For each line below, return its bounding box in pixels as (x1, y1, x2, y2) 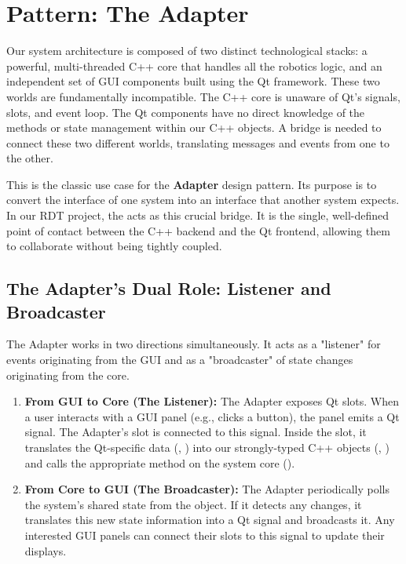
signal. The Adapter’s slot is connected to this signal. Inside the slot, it (24, 424, 367, 440)
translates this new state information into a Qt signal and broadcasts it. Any (24, 511, 395, 528)
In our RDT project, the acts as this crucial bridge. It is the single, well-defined (6, 207, 390, 224)
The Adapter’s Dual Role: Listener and (6, 276, 331, 300)
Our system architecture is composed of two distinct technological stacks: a (6, 42, 368, 59)
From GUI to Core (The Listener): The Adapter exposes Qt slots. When (24, 393, 399, 409)
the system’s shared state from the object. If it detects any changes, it (24, 496, 362, 512)
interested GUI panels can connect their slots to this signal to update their (24, 526, 385, 543)
